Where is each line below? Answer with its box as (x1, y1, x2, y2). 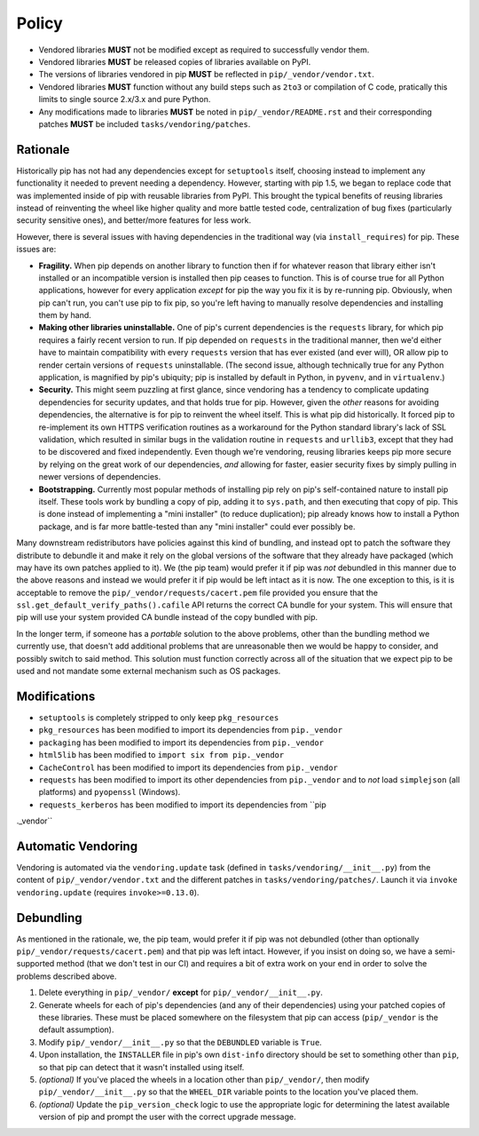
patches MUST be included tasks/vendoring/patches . (38, 118, 251, 129)
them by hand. (38, 310, 92, 321)
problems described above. (16, 971, 117, 981)
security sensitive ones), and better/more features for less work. (16, 215, 252, 226)
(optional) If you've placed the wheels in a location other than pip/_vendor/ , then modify (38, 1074, 370, 1084)
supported (16, 958, 55, 969)
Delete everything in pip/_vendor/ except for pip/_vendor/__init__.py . (38, 987, 323, 998)
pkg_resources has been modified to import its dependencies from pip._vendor (38, 725, 343, 735)
